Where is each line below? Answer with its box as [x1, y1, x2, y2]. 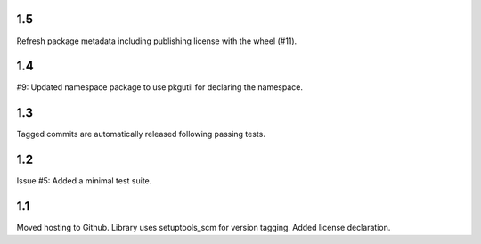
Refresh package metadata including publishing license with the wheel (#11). [16, 36, 298, 46]
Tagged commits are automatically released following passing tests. [16, 129, 266, 140]
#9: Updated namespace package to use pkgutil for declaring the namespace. [16, 82, 303, 93]
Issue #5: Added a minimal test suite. [16, 175, 152, 186]
